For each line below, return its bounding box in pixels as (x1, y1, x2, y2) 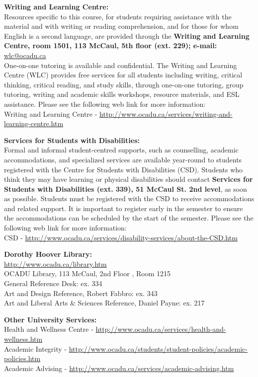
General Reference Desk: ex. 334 (4, 278, 102, 289)
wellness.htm (4, 334, 43, 344)
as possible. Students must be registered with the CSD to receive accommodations (4, 193, 255, 204)
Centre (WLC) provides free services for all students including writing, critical (4, 70, 243, 80)
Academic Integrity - (4, 343, 67, 354)
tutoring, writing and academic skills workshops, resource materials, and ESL (4, 89, 240, 99)
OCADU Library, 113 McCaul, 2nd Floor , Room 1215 (4, 268, 171, 279)
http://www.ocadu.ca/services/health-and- (95, 324, 226, 334)
